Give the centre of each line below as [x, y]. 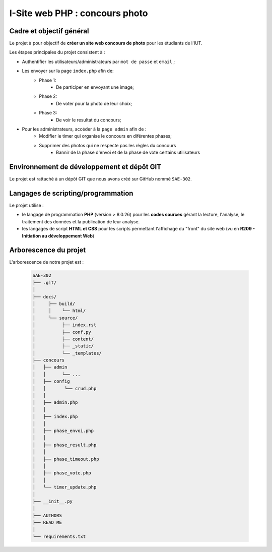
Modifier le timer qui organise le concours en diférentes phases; [106, 136]
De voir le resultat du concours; [89, 120]
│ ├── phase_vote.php [62, 473]
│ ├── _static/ [63, 346]
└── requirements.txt [59, 536]
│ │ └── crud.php [64, 388]
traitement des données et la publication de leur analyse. [81, 221]
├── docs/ [45, 297]
